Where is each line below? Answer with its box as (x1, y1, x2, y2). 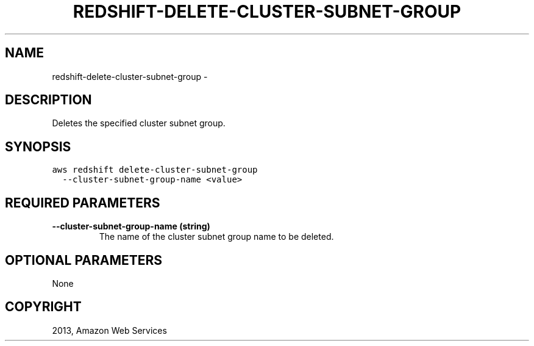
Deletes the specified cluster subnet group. (52, 118, 226, 129)
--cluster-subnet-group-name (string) (52, 221, 210, 232)
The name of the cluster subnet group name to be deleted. (99, 231, 334, 242)
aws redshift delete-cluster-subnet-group (52, 165, 258, 175)
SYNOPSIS (5, 139, 71, 154)
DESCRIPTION (5, 92, 92, 108)
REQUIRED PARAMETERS (5, 195, 160, 211)
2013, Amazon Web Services (52, 325, 167, 336)
